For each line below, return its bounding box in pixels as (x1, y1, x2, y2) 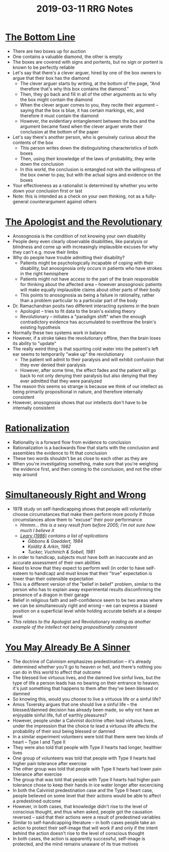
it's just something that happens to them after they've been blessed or (12, 685, 159, 691)
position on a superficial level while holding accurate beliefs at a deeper (12, 607, 162, 614)
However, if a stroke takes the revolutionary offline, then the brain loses (12, 335, 161, 341)
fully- (145, 193, 156, 199)
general (12, 198, 29, 205)
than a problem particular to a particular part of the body (20, 297, 138, 303)
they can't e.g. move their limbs (12, 249, 78, 255)
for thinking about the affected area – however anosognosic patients (20, 281, 162, 287)
